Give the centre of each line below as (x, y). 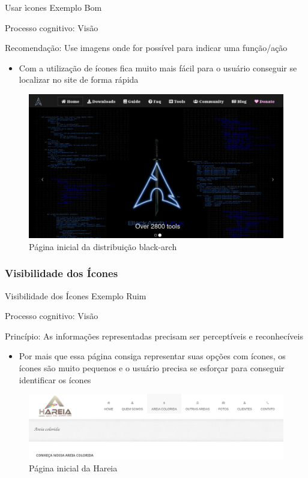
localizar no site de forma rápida (79, 79)
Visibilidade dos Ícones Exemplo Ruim (76, 295)
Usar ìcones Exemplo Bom (53, 7)
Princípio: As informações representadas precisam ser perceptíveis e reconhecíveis (154, 336)
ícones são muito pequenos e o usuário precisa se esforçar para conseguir (152, 368)
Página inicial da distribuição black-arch (103, 246)
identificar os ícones (55, 379)
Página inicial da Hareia (73, 468)
